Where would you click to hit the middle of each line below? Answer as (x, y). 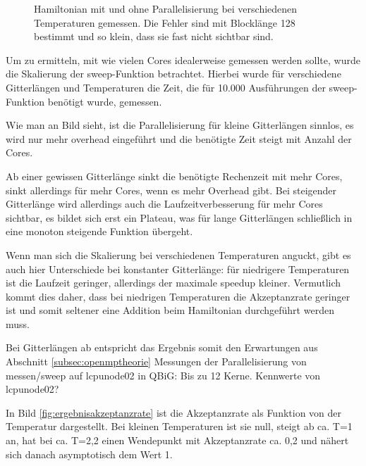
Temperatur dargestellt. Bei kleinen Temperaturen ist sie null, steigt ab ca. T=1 (179, 426)
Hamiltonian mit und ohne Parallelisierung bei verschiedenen (166, 8)
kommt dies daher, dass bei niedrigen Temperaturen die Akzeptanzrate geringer (178, 296)
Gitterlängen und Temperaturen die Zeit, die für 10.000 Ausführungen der (166, 87)
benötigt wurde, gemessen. (105, 101)
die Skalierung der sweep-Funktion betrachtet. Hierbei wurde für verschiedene (173, 74)
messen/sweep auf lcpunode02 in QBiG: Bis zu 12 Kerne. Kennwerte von (163, 375)
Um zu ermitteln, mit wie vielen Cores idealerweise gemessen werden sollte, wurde (183, 59)
